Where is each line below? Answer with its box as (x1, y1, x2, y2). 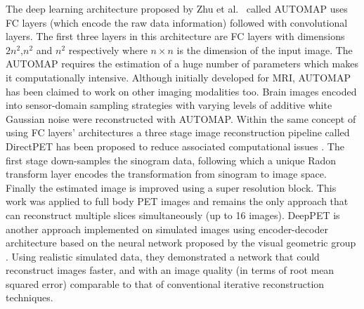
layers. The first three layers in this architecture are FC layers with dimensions (6, 29, 345, 44)
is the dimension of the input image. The (176, 42, 353, 57)
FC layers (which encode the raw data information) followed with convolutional (6, 15, 348, 29)
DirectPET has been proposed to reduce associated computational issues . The (6, 138, 344, 153)
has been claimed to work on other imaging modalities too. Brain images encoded (6, 84, 357, 98)
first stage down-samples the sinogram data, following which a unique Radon (6, 152, 337, 167)
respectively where (68, 42, 148, 57)
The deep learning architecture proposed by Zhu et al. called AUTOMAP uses (6, 1, 348, 15)
